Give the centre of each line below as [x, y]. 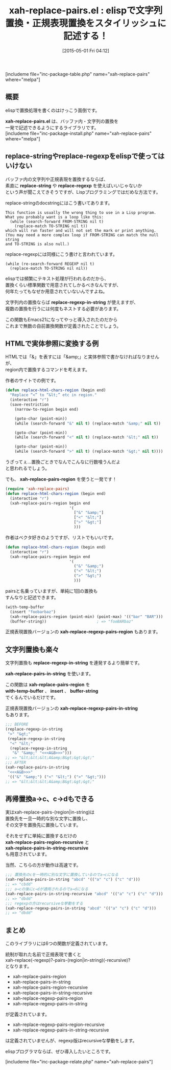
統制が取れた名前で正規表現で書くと [43, 955]
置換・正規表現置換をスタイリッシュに [86, 23]
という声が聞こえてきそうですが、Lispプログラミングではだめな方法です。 [83, 192]
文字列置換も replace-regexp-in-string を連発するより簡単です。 [74, 663]
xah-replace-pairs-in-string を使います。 [49, 674]
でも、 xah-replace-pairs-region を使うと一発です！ [61, 479]
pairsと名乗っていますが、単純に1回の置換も [52, 591]
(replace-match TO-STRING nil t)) [51, 226]
